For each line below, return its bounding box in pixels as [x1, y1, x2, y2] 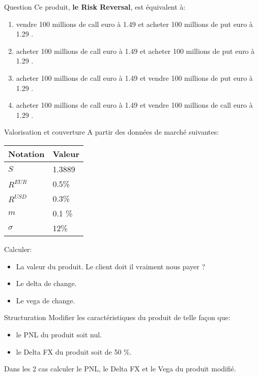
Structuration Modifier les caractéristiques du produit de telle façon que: [4, 312, 231, 323]
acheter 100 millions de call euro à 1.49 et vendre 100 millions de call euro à [16, 100, 253, 110]
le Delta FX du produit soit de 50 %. [16, 346, 132, 357]
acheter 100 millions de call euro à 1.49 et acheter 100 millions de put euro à [16, 45, 255, 56]
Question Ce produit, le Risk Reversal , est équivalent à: [4, 2, 186, 12]
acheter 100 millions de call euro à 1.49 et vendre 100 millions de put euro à [16, 72, 253, 83]
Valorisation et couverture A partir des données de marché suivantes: [4, 127, 219, 137]
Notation [8, 147, 45, 160]
